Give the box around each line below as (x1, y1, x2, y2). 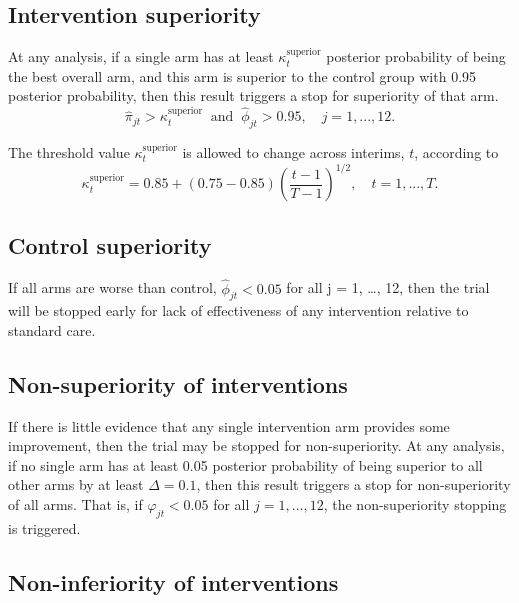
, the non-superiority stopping (323, 494, 507, 515)
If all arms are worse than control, (8, 277, 217, 298)
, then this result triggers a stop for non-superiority (196, 474, 511, 495)
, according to (414, 142, 499, 162)
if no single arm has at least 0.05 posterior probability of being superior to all (8, 454, 483, 475)
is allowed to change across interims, (182, 142, 405, 162)
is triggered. (8, 517, 81, 538)
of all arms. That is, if (8, 494, 143, 515)
